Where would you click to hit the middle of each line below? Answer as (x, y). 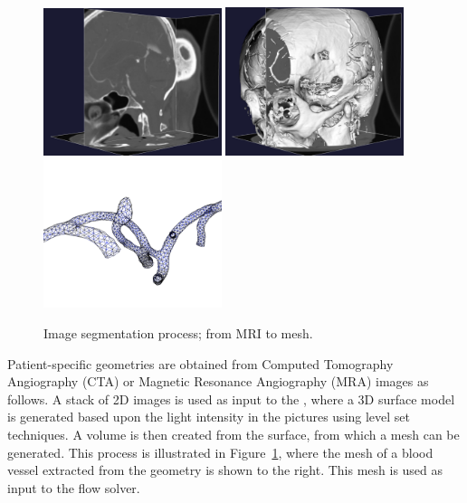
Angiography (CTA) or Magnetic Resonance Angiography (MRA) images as (218, 381)
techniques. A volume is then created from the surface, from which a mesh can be (233, 434)
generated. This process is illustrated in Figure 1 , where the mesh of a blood (220, 452)
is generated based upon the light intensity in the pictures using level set (209, 417)
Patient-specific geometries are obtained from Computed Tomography (200, 363)
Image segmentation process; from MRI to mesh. (178, 332)
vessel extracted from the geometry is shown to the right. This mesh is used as (225, 470)
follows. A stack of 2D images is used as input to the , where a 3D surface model (231, 399)
